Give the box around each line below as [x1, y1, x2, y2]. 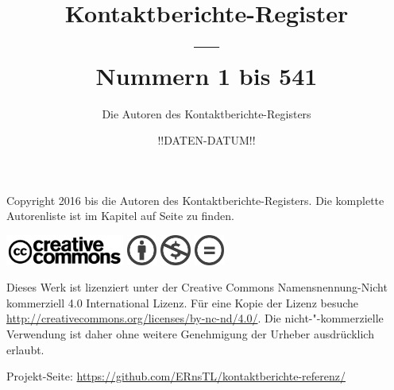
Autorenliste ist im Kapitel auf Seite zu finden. [6, 207, 234, 224]
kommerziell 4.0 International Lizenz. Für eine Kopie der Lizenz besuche [6, 294, 359, 311]
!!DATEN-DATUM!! [157, 132, 256, 149]
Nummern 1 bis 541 [95, 59, 318, 91]
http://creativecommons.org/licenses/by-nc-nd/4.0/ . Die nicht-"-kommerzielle [6, 310, 384, 326]
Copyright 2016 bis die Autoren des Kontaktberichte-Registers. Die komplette [6, 191, 384, 208]
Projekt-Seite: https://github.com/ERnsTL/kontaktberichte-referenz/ [6, 368, 346, 384]
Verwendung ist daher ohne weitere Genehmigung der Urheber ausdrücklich [6, 326, 374, 342]
